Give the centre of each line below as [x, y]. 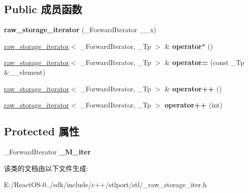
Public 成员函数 [43, 9]
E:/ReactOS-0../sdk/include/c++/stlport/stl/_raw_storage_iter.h [105, 184]
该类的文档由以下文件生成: [46, 168]
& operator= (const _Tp [205, 62]
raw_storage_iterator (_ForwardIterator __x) [80, 30]
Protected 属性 [42, 131]
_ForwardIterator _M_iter [48, 151]
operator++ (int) [194, 105]
